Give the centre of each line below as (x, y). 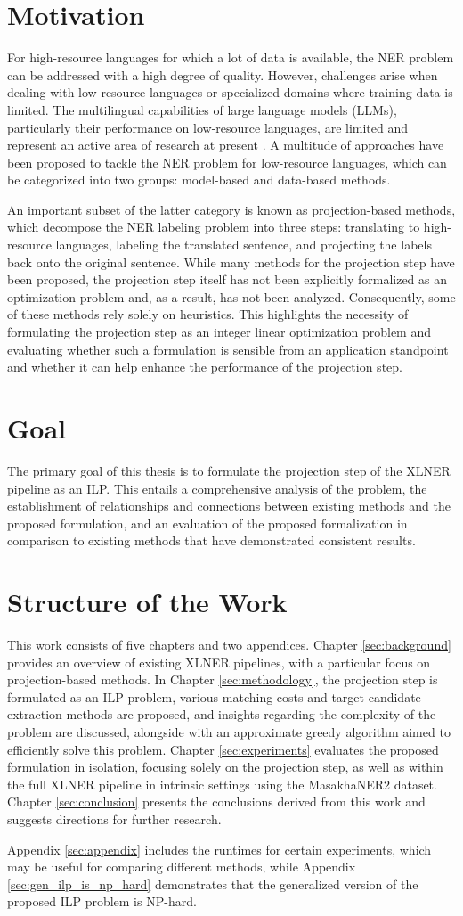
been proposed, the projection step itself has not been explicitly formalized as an (227, 279)
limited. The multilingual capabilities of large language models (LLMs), (202, 109)
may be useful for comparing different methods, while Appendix (182, 867)
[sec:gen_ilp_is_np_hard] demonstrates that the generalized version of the (213, 883)
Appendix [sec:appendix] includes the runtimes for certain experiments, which (219, 849)
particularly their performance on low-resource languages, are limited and (208, 127)
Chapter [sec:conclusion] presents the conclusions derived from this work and (216, 801)
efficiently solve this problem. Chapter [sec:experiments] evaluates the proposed (223, 749)
